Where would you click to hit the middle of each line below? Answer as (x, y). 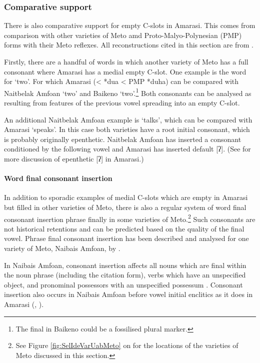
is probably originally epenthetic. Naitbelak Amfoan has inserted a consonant (123, 139)
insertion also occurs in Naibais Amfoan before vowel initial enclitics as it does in (128, 294)
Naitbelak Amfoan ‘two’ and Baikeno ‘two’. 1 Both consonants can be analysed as (128, 92)
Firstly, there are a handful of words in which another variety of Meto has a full (126, 61)
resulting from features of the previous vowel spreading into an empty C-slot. (122, 103)
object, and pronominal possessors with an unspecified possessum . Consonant (123, 284)
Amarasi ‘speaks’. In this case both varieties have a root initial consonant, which (127, 129)
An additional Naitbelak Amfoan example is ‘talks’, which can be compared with (128, 119)
